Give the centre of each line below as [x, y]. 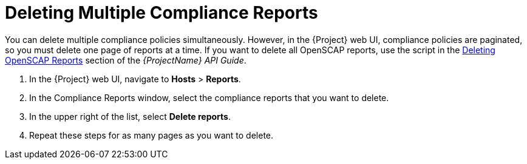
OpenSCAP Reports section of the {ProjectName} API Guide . [126, 60]
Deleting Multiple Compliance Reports [161, 13]
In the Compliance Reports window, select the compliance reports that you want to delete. [209, 97]
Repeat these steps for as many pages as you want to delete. [151, 135]
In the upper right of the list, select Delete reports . [130, 116]
